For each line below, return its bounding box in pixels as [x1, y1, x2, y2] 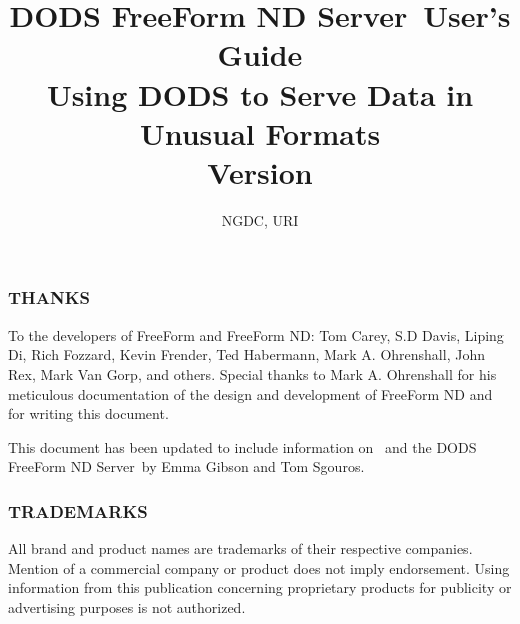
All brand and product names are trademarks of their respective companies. [8, 538, 473, 559]
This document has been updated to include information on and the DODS [8, 436, 477, 457]
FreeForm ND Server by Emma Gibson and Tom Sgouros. [8, 456, 365, 477]
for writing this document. [8, 403, 169, 424]
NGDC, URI [221, 209, 299, 230]
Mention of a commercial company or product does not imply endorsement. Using [8, 557, 510, 578]
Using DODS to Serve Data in [46, 73, 474, 114]
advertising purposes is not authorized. [8, 596, 246, 617]
